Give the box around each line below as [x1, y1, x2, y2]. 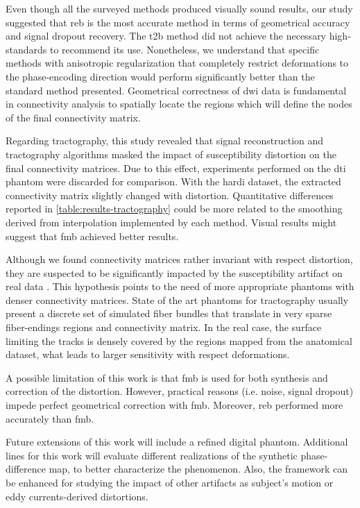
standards [6, 42, 47, 56]
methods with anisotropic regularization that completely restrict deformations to [6, 56, 349, 70]
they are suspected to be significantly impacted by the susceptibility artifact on [6, 265, 343, 280]
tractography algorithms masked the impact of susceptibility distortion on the [6, 146, 336, 161]
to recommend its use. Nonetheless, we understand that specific [49, 42, 320, 56]
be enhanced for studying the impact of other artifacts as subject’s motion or [6, 475, 334, 489]
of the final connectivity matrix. [6, 110, 141, 124]
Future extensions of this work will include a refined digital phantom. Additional [6, 434, 348, 449]
